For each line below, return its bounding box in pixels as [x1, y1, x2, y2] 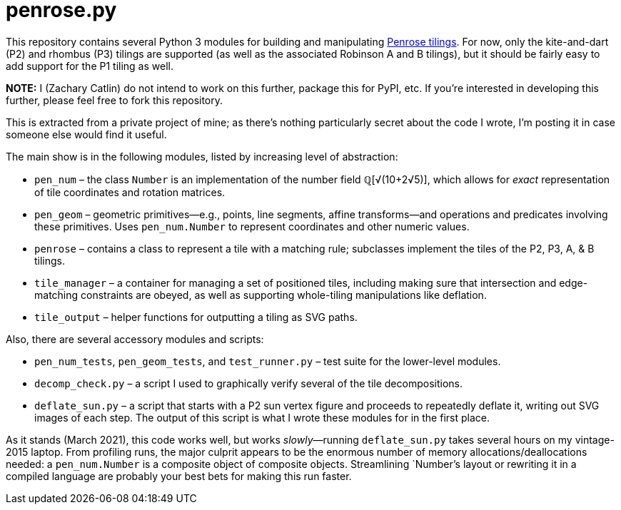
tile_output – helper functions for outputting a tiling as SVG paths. [34, 310, 358, 323]
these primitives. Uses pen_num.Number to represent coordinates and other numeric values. [34, 220, 470, 233]
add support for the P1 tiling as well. [6, 59, 173, 72]
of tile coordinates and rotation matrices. [34, 185, 226, 198]
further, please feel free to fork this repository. [6, 93, 223, 106]
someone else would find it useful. [6, 128, 167, 141]
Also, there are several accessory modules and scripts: [6, 332, 264, 345]
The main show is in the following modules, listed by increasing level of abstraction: [6, 150, 398, 163]
